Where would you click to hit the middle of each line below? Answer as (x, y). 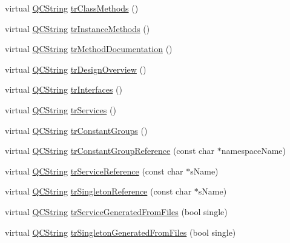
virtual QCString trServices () (61, 109)
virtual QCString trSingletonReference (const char (98, 191)
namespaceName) (253, 151)
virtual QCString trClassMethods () (72, 8)
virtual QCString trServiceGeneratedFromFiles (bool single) (116, 211)
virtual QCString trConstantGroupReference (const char (110, 151)
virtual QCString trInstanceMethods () (77, 28)
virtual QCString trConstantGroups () (76, 130)
